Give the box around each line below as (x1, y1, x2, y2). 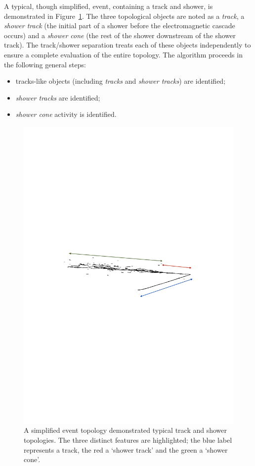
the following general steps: (4, 59, 86, 69)
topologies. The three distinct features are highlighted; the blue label (24, 435, 232, 445)
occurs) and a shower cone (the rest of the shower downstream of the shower (4, 30, 236, 40)
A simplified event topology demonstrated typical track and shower (24, 425, 227, 435)
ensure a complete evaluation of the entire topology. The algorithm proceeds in (4, 49, 243, 59)
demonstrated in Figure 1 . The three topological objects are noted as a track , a (4, 10, 245, 21)
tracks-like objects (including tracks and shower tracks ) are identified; (15, 76, 226, 86)
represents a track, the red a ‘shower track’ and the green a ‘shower (24, 444, 228, 455)
